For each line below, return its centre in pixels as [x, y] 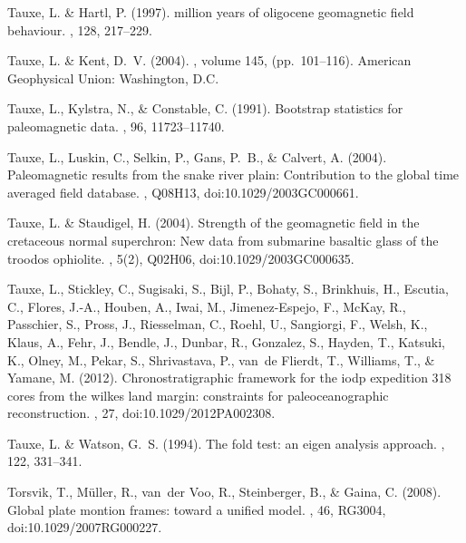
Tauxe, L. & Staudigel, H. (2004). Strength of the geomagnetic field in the [214, 223]
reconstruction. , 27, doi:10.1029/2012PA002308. [141, 413]
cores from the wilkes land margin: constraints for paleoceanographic [198, 395]
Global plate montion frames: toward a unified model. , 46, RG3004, [197, 509]
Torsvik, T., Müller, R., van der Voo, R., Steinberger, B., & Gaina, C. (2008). [224, 492]
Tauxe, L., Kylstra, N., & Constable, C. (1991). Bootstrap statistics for [205, 108]
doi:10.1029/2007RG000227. [85, 527]
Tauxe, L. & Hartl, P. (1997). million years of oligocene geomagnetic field [211, 12]
